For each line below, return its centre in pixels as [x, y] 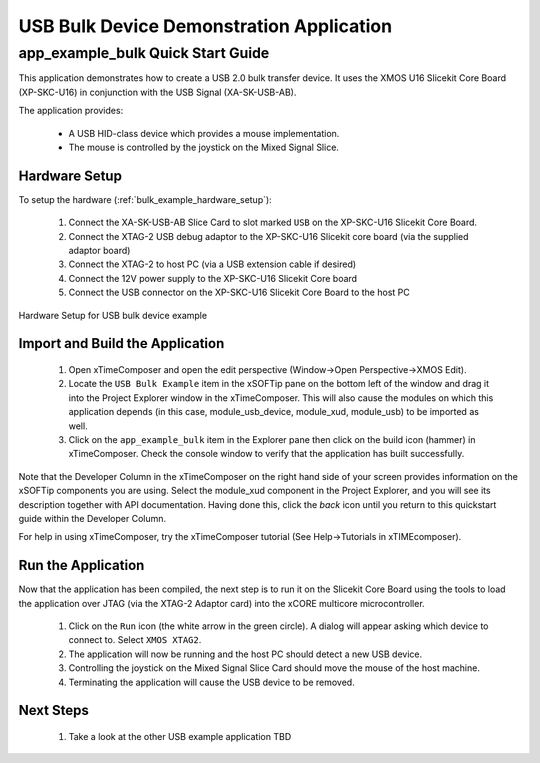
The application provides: [71, 111]
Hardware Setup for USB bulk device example [113, 315]
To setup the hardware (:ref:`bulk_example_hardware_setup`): [145, 199]
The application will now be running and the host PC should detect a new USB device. [245, 654]
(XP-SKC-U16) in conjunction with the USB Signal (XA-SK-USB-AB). [157, 92]
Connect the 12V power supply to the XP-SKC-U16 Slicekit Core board [213, 278]
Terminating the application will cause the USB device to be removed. [211, 682]
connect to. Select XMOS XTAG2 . [135, 640]
